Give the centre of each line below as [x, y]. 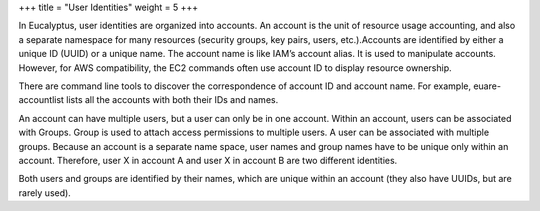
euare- [487, 86]
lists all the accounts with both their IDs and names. [172, 100]
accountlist [41, 100]
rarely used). [45, 192]
